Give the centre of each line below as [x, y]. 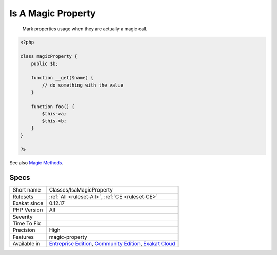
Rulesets [23, 197]
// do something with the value [82, 85]
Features [23, 237]
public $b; [45, 63]
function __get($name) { [62, 78]
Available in [26, 244]
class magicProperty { [49, 57]
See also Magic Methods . [36, 163]
